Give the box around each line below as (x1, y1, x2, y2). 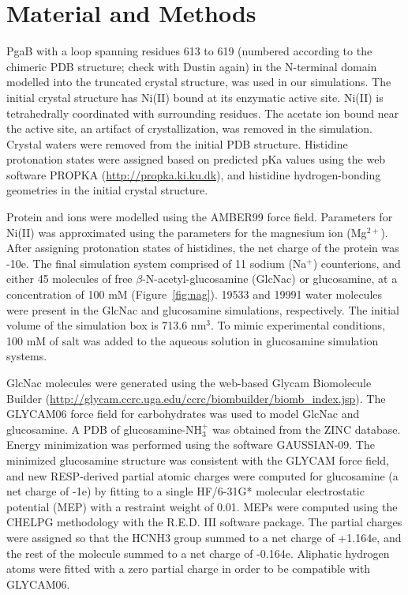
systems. (6, 348, 47, 364)
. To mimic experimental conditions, (211, 317, 386, 333)
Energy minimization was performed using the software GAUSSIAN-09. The (6, 436, 375, 453)
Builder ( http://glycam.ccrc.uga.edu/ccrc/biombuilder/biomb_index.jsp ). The (6, 390, 386, 406)
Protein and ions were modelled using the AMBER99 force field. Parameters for (6, 209, 393, 225)
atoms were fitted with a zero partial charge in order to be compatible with (6, 560, 371, 577)
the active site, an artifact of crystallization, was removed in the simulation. (6, 120, 372, 137)
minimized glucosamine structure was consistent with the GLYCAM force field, (6, 451, 389, 468)
